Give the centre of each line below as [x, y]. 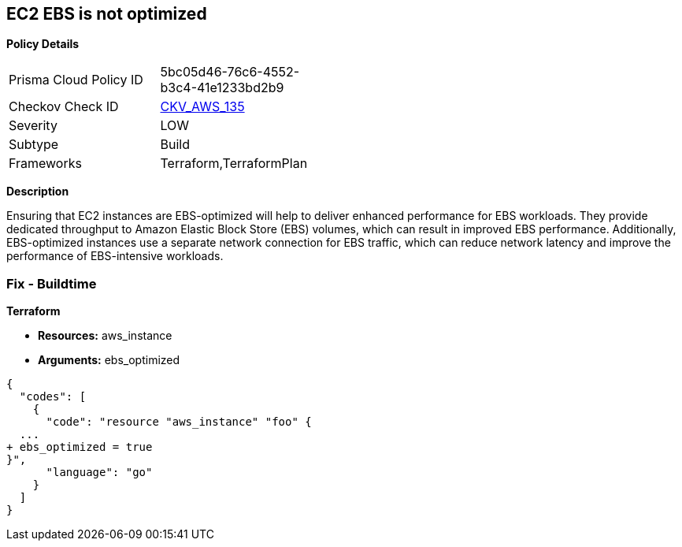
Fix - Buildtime [52, 283]
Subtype [34, 145]
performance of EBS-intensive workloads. [115, 256]
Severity [33, 126]
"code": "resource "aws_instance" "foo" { [179, 422]
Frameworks [45, 164]
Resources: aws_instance [105, 336]
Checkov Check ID [64, 107]
